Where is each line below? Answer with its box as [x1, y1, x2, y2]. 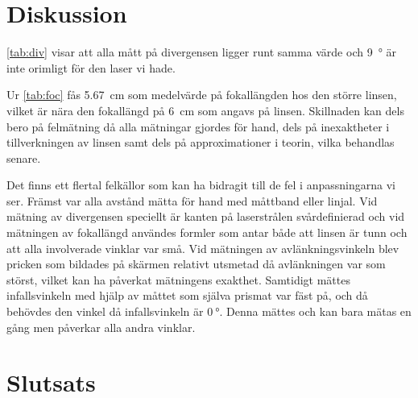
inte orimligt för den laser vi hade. [6, 59, 176, 76]
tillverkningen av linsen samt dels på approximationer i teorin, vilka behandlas [6, 134, 395, 151]
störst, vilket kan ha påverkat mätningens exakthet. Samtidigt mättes [6, 271, 350, 288]
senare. [6, 149, 41, 166]
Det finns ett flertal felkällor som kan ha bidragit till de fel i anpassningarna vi [6, 176, 395, 193]
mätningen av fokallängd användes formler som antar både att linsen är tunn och [6, 224, 408, 241]
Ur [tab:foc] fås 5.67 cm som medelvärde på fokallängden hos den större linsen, [6, 86, 397, 103]
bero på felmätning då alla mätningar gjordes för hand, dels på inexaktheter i [6, 118, 390, 135]
